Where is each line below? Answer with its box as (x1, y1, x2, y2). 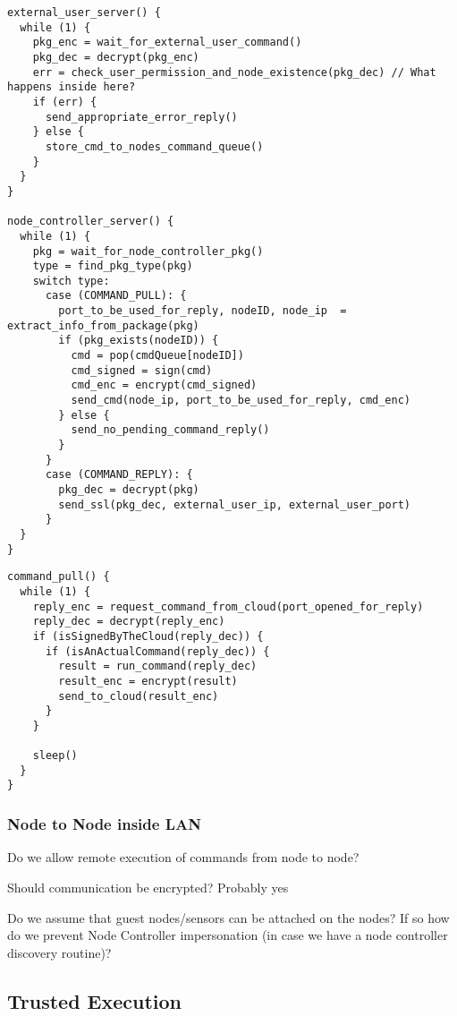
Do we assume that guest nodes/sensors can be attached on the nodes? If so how (7, 908, 450, 926)
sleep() (32, 749, 78, 763)
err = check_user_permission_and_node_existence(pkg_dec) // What (32, 65, 436, 79)
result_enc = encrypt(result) (58, 674, 238, 687)
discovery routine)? (7, 943, 112, 961)
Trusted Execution (7, 986, 182, 1014)
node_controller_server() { (7, 215, 174, 228)
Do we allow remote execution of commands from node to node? (7, 848, 360, 867)
